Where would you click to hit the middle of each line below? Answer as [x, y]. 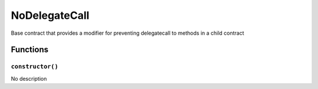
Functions [30, 50]
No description [29, 78]
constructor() [35, 67]
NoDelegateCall [50, 15]
